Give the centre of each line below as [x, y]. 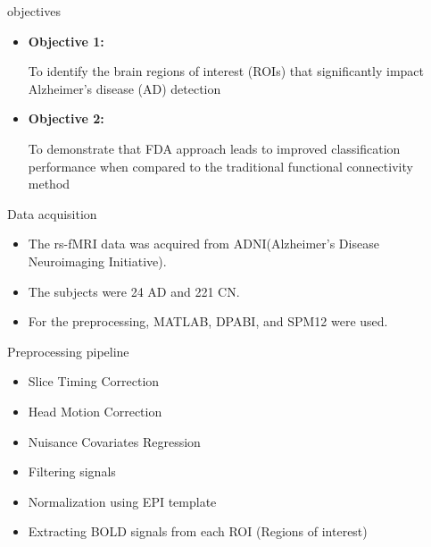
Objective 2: [66, 118]
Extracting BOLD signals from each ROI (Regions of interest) [198, 531]
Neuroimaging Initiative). [97, 261]
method [49, 184]
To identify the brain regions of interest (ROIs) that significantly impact [226, 71]
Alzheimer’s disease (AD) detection [124, 88]
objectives [34, 11]
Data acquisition [52, 213]
